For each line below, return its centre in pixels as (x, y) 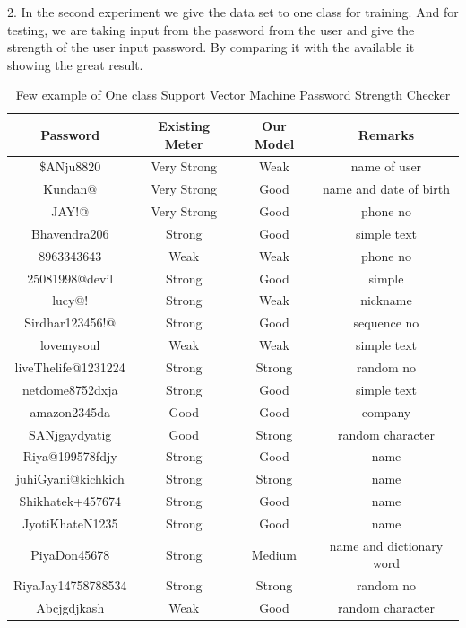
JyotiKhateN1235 (70, 523)
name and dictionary (386, 545)
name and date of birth (386, 189)
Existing (184, 125)
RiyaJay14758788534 (70, 585)
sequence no (386, 323)
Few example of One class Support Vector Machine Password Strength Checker (233, 95)
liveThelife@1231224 (70, 367)
